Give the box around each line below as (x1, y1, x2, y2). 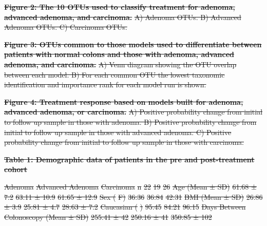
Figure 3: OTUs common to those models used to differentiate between (4, 39, 262, 49)
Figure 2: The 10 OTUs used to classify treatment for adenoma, (4, 2, 235, 12)
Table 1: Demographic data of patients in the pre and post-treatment (4, 154, 255, 164)
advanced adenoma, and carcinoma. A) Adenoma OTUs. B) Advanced (4, 11, 241, 22)
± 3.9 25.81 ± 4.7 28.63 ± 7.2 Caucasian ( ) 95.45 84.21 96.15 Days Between (4, 201, 246, 212)
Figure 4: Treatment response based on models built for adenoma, (4, 96, 243, 107)
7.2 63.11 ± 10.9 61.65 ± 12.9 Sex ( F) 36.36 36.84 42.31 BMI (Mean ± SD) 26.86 (4, 191, 263, 202)
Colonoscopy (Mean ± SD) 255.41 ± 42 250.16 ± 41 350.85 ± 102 (4, 211, 212, 222)
